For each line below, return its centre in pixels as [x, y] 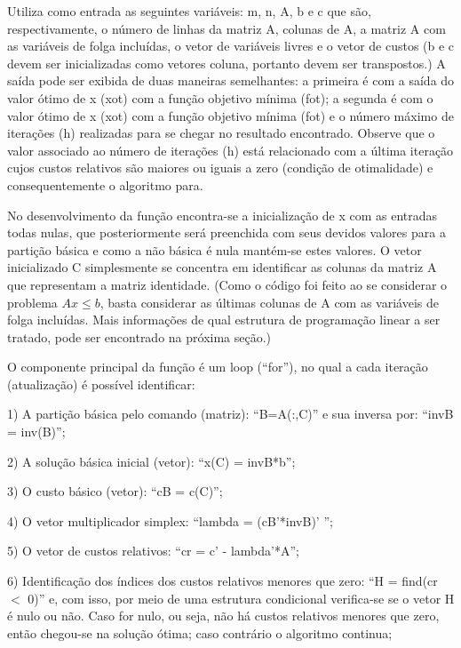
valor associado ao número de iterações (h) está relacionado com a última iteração [230, 150]
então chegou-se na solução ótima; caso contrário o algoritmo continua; [200, 632]
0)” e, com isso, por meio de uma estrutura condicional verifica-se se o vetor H [241, 598]
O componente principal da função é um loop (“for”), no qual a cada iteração [218, 367]
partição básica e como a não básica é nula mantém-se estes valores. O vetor [215, 249]
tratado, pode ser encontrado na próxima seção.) [139, 336]
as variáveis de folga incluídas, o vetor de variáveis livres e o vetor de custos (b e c [231, 46]
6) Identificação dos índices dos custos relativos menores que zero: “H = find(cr [223, 581]
